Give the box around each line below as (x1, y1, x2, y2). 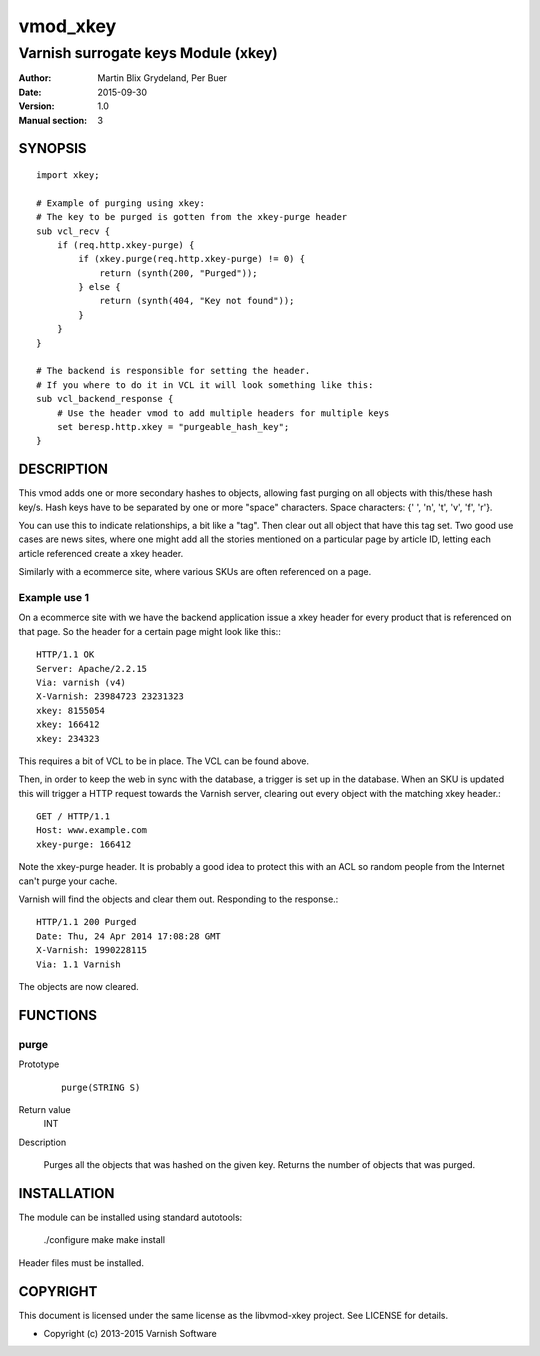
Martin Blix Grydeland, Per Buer (97, 72, 228, 84)
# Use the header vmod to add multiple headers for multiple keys (56, 407, 390, 419)
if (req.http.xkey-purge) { (56, 239, 195, 250)
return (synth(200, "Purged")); (99, 267, 259, 279)
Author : (18, 72, 52, 84)
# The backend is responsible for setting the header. (36, 365, 311, 377)
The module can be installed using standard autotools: (18, 1211, 243, 1223)
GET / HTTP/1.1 (36, 811, 111, 822)
